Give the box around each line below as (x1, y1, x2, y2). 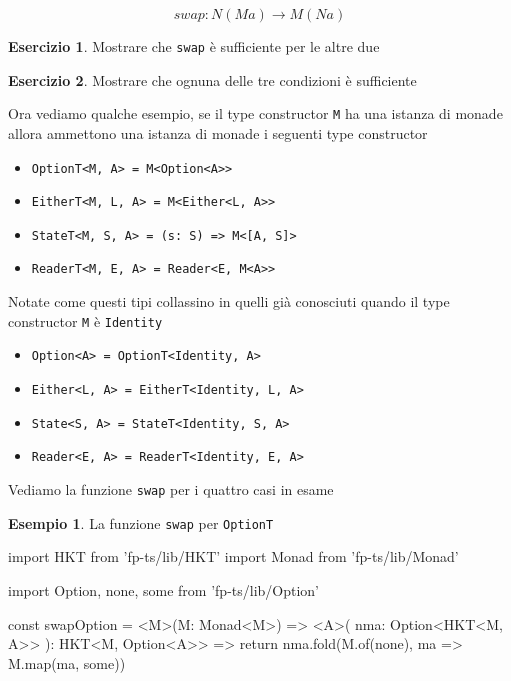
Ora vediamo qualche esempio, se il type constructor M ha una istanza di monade (8, 103, 503, 124)
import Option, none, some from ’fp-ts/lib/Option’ (8, 579, 320, 600)
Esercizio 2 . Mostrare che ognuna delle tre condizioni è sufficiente (8, 69, 417, 90)
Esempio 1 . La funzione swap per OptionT (8, 512, 274, 533)
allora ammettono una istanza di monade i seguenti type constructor (8, 122, 428, 143)
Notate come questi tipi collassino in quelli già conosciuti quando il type (8, 291, 450, 312)
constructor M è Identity (8, 310, 163, 331)
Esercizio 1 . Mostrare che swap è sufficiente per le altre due (8, 36, 380, 56)
